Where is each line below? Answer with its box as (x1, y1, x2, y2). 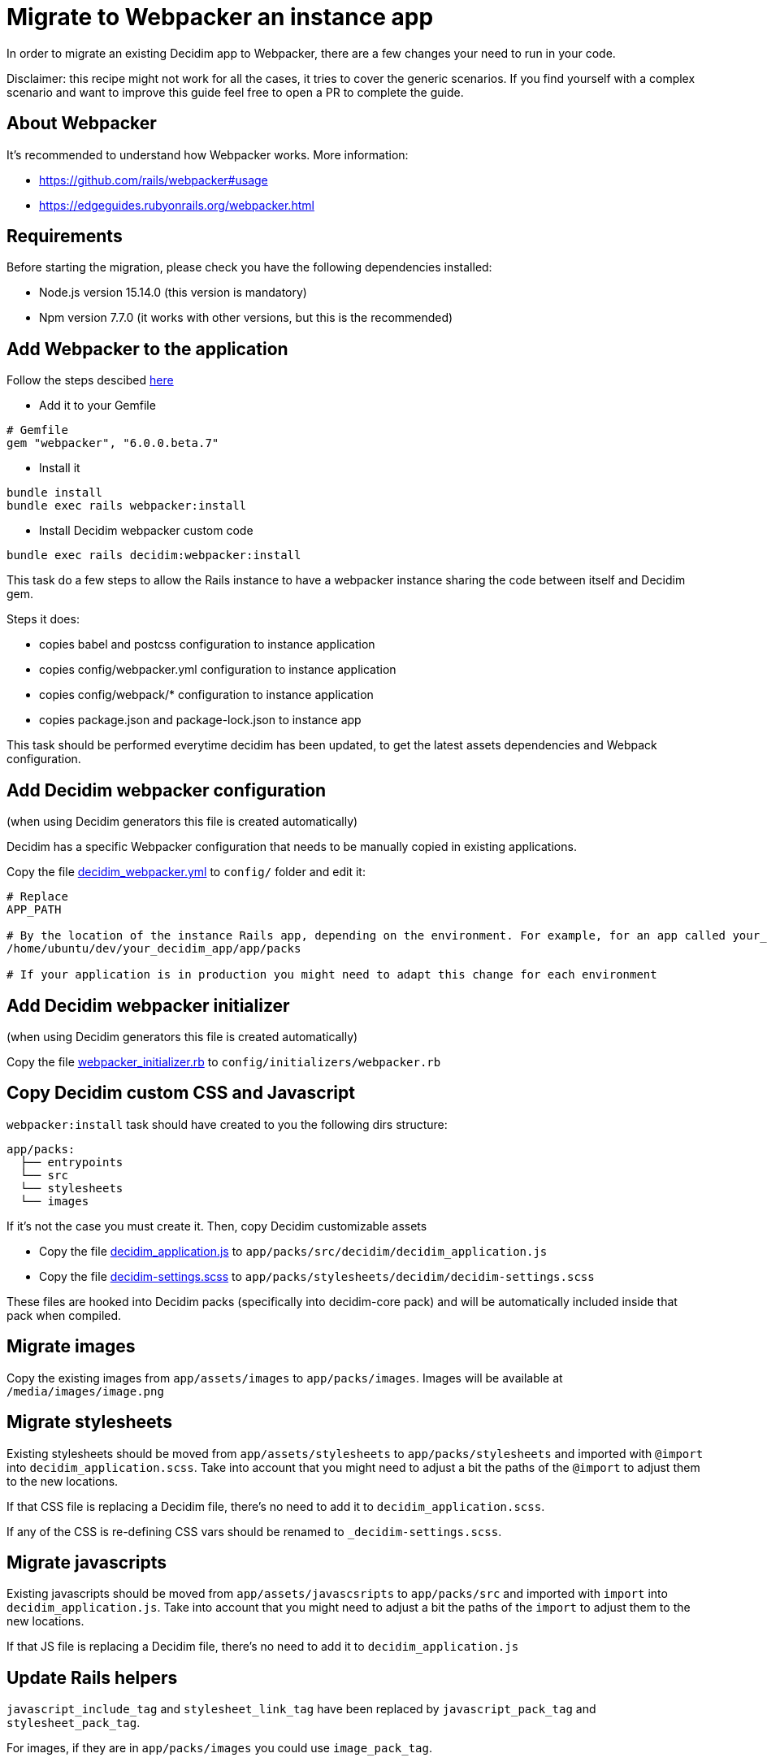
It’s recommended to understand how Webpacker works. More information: (6, 147, 409, 162)
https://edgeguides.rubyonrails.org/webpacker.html (39, 197, 314, 212)
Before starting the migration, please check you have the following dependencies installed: (6, 260, 492, 275)
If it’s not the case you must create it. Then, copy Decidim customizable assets (6, 1218, 427, 1233)
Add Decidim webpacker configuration (6, 779, 327, 801)
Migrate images (6, 1336, 136, 1357)
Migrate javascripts (6, 1552, 167, 1573)
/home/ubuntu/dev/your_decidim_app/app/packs (6, 942, 301, 956)
